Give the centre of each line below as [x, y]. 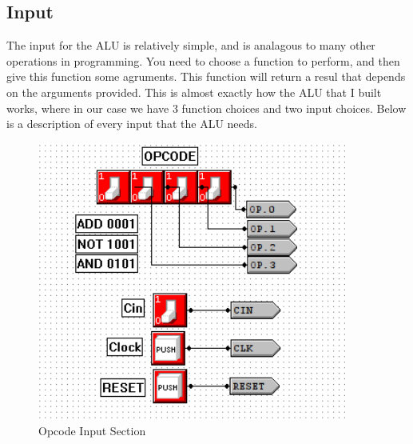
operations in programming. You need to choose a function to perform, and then [203, 60]
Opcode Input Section [92, 431]
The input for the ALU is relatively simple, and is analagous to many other [191, 45]
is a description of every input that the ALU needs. [132, 124]
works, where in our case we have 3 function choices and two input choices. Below [206, 108]
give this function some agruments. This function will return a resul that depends [206, 76]
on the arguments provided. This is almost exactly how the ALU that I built [194, 92]
